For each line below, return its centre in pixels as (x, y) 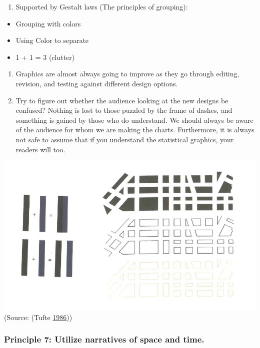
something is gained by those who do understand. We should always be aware (134, 120)
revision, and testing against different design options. (97, 83)
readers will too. (40, 149)
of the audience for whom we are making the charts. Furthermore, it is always (135, 130)
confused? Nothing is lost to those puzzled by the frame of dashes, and (124, 110)
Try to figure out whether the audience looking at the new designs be (122, 100)
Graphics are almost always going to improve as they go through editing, (127, 74)
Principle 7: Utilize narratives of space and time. (104, 339)
